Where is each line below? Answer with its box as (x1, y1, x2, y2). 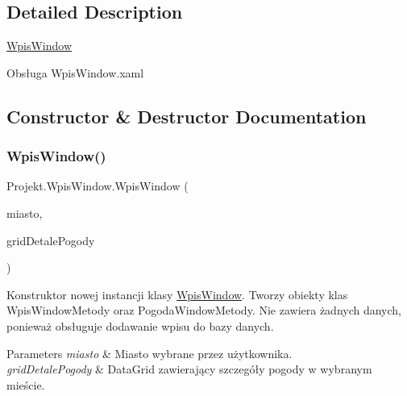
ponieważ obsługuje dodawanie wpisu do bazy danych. (6, 317, 274, 334)
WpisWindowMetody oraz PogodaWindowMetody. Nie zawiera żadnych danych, (6, 302, 402, 319)
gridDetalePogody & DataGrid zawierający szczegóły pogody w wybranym (6, 361, 372, 377)
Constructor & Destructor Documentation (6, 103, 367, 128)
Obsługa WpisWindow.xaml (6, 64, 144, 81)
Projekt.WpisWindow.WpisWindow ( (6, 177, 189, 194)
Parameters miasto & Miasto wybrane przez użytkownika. (6, 344, 293, 361)
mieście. (6, 376, 45, 393)
